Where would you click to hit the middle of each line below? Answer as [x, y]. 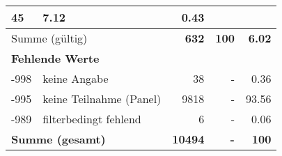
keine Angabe [76, 78]
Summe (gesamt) [58, 139]
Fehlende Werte [55, 58]
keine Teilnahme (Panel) [102, 99]
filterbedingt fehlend [92, 119]
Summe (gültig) [49, 38]
